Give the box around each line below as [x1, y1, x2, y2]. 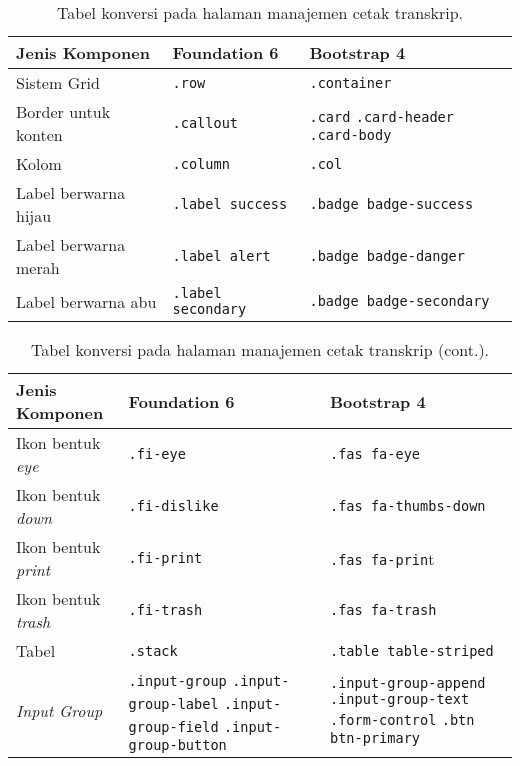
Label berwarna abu [16, 289, 157, 313]
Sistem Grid [16, 71, 100, 94]
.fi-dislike [128, 498, 219, 514]
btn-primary [330, 730, 421, 746]
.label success [172, 196, 288, 212]
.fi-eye [128, 446, 186, 462]
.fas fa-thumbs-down [330, 498, 486, 514]
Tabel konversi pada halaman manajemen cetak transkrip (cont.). [30, 338, 490, 361]
